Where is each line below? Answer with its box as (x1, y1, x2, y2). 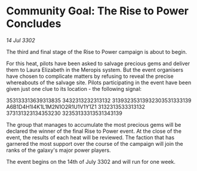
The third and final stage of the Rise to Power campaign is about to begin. (6, 48, 187, 55)
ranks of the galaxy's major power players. (6, 146, 112, 154)
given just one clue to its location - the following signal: (6, 85, 142, 92)
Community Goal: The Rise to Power (6, 4, 189, 18)
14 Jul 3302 (6, 36, 35, 44)
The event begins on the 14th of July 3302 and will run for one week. (6, 158, 176, 165)
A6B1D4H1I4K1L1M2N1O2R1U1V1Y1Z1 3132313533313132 (6, 103, 145, 110)
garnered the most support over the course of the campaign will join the (6, 140, 183, 147)
